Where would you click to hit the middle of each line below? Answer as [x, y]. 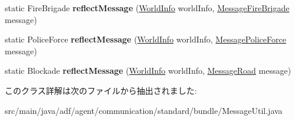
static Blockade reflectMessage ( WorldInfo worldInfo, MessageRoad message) [148, 71]
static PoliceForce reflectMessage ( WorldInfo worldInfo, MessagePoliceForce [145, 39]
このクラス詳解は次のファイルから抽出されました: [101, 90]
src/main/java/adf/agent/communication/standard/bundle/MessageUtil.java [144, 110]
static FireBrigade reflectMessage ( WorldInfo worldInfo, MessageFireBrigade [147, 8]
